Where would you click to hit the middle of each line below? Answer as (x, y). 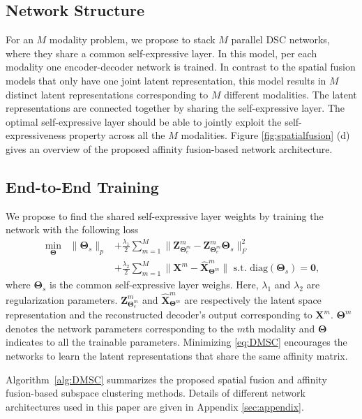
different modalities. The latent (291, 94)
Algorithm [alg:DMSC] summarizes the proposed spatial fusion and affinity (166, 379)
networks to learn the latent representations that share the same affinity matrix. (177, 356)
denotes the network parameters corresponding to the (120, 328)
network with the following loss (72, 229)
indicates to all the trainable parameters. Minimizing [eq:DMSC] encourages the (176, 342)
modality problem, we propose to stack (132, 39)
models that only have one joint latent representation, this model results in (166, 80)
